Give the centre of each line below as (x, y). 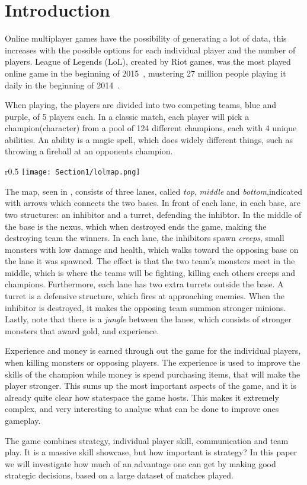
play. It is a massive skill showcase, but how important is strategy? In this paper (151, 452)
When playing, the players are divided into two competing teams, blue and (140, 105)
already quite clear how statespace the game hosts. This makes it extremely (142, 397)
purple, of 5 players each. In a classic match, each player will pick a (127, 116)
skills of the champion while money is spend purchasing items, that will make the (153, 374)
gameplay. (23, 420)
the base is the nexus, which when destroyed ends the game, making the (136, 226)
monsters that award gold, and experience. (82, 330)
